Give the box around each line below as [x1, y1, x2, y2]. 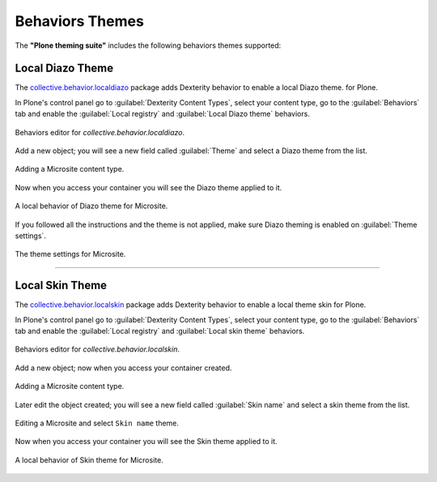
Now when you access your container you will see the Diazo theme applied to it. [15, 182, 282, 192]
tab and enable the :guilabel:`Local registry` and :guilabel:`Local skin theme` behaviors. [15, 326, 305, 336]
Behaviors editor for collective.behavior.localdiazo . [15, 127, 185, 137]
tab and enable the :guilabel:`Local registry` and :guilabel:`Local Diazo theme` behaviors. [15, 109, 311, 119]
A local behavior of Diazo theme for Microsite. [15, 201, 168, 211]
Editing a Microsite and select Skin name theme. [15, 418, 180, 428]
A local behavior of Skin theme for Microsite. [15, 454, 163, 465]
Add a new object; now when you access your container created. [15, 363, 232, 373]
